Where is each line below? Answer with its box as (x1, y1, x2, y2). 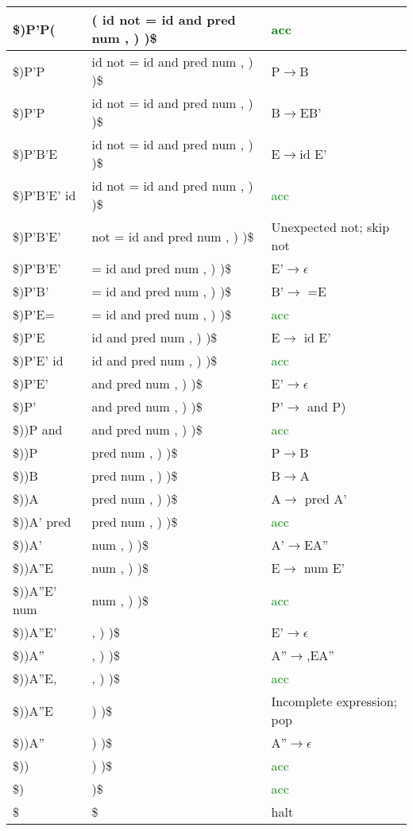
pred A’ (304, 489, 347, 508)
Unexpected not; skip (271, 218, 390, 236)
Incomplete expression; (271, 692, 397, 710)
